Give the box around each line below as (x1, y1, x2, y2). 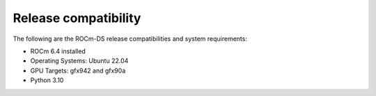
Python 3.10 (30, 76, 64, 84)
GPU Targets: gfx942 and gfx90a (30, 66, 126, 75)
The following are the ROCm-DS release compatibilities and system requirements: (13, 35, 247, 43)
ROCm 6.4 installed (30, 47, 86, 55)
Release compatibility (13, 10, 141, 26)
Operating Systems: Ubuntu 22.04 (30, 57, 129, 65)
